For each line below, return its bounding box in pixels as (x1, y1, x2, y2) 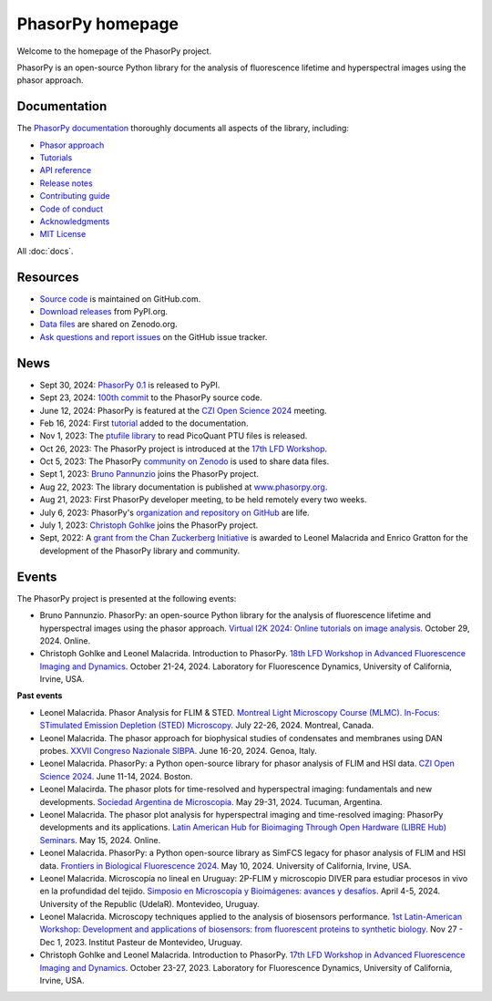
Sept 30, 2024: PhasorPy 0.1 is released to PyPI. (39, 379, 220, 390)
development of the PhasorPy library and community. (39, 545, 241, 556)
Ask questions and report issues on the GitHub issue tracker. (39, 331, 268, 342)
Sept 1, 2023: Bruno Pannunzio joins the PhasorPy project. (39, 469, 260, 480)
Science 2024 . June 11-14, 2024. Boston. (39, 770, 193, 781)
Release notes (39, 178, 93, 189)
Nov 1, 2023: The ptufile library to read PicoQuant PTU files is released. (39, 430, 308, 441)
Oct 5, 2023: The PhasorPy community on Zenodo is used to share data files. (39, 456, 330, 467)
